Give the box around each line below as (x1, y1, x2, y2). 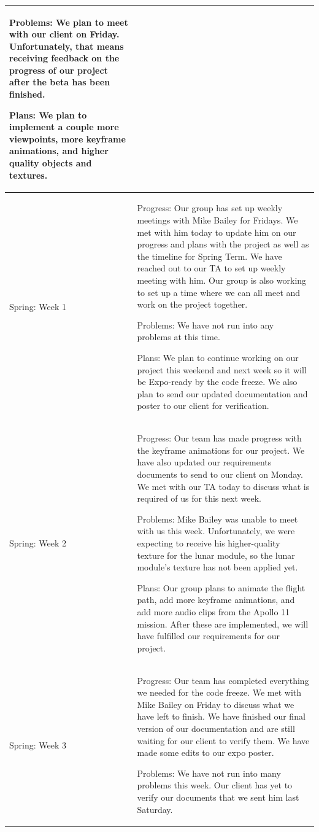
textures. (9, 168, 48, 181)
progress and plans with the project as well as (137, 238, 309, 251)
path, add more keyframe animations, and (137, 593, 295, 606)
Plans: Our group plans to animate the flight (137, 581, 306, 594)
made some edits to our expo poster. (137, 746, 274, 759)
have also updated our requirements (137, 456, 272, 468)
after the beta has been (9, 76, 110, 88)
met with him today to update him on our (137, 225, 296, 238)
